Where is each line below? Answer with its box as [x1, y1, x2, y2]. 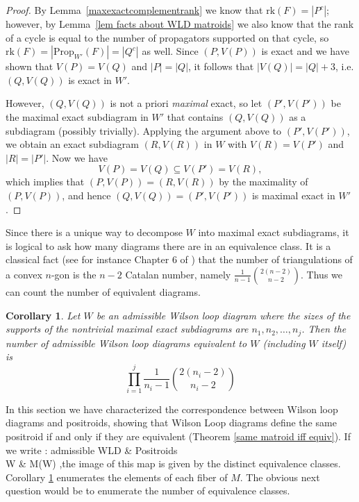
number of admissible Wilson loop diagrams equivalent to [6, 335, 247, 350]
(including [262, 335, 306, 350]
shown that [6, 59, 53, 74]
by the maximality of [219, 174, 308, 189]
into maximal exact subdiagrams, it [198, 225, 349, 240]
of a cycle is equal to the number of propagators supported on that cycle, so [6, 30, 329, 44]
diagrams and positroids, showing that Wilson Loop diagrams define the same [6, 415, 337, 430]
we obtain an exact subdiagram [6, 137, 139, 151]
